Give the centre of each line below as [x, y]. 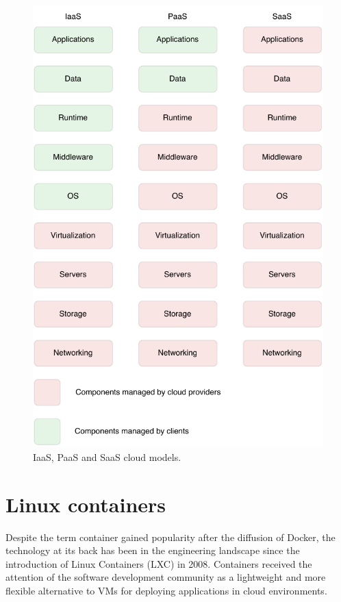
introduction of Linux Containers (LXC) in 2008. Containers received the [159, 563]
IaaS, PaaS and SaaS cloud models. [107, 456]
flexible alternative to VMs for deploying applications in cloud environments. [166, 590]
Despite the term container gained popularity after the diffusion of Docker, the [170, 537]
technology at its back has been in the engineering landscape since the [153, 550]
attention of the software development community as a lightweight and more [166, 577]
